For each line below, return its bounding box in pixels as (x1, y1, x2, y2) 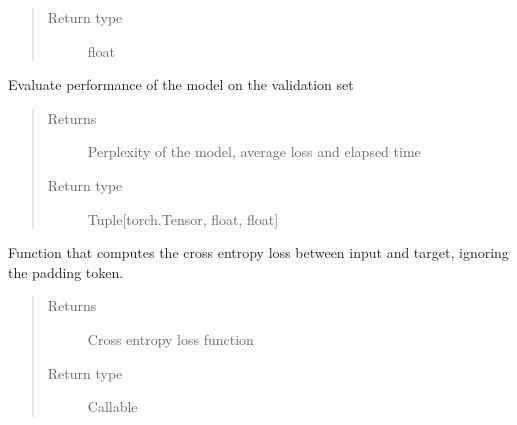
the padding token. (8, 261, 124, 282)
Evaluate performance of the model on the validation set (8, 74, 354, 95)
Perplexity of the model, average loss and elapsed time (87, 141, 421, 162)
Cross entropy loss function (87, 328, 254, 349)
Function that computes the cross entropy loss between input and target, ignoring (8, 242, 509, 263)
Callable (87, 396, 138, 417)
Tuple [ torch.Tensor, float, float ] (87, 208, 279, 229)
